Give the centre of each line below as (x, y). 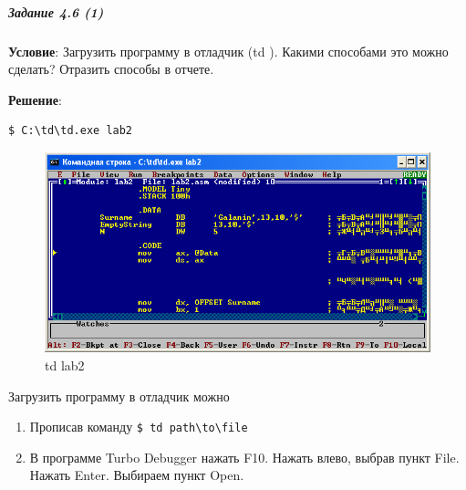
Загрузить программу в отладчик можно (119, 396)
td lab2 (65, 365)
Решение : (35, 99)
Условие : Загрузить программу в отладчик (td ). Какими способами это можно (228, 51)
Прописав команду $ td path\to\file (139, 427)
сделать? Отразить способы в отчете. (111, 69)
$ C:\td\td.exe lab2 (71, 131)
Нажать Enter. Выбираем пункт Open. (137, 475)
